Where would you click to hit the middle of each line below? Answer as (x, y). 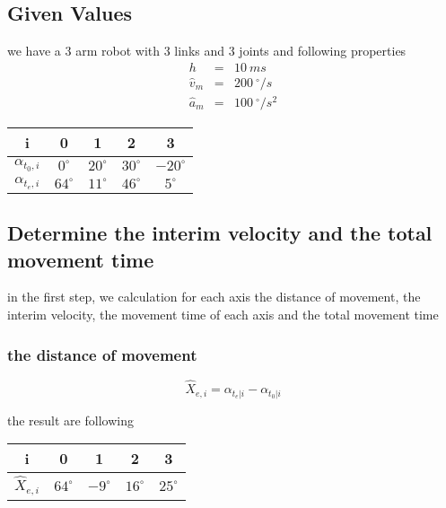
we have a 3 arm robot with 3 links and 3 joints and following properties (207, 51)
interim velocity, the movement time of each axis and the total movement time (223, 315)
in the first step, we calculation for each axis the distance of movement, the (214, 297)
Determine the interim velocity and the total (220, 233)
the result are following (70, 420)
